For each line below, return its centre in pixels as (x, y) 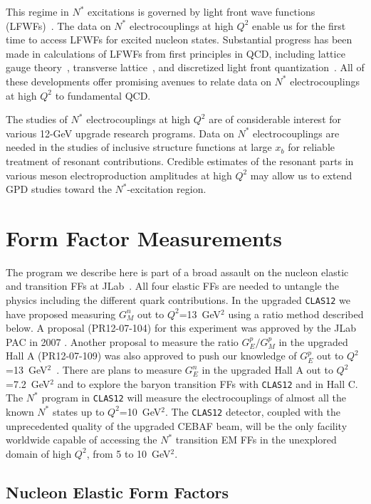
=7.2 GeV (28, 383)
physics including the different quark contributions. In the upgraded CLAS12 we (178, 300)
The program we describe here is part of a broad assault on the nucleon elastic (177, 272)
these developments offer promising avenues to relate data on (139, 81)
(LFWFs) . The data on (58, 25)
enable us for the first (299, 25)
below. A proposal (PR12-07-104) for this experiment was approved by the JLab (181, 328)
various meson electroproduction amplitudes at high (119, 175)
